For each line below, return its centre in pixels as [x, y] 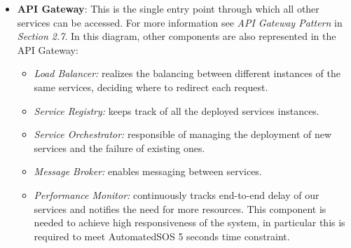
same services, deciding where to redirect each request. [151, 87]
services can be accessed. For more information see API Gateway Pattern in [180, 22]
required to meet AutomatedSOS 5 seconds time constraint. [162, 236]
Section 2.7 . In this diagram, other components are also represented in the [177, 36]
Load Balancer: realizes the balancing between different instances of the [187, 73]
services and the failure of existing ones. [119, 147]
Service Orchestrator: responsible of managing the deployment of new [183, 134]
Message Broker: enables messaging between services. [148, 171]
